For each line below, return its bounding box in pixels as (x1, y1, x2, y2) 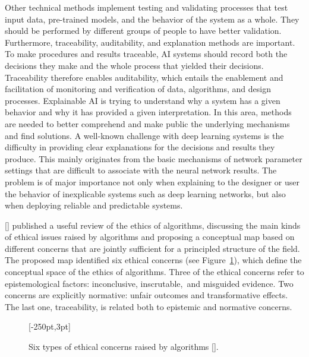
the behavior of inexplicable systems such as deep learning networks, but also (5, 187, 286, 200)
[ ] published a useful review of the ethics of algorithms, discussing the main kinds (5, 219, 301, 231)
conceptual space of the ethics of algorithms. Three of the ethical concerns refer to (5, 266, 304, 278)
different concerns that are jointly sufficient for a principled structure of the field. (5, 242, 300, 254)
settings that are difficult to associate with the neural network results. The (5, 164, 277, 176)
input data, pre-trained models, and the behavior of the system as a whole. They (5, 12, 299, 25)
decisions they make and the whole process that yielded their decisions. (5, 59, 264, 71)
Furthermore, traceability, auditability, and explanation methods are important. (5, 36, 295, 48)
